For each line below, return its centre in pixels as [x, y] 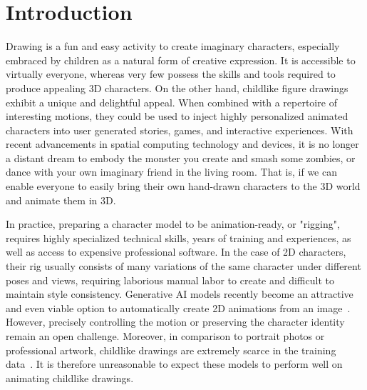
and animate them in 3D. [61, 200]
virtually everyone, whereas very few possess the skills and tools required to [171, 74]
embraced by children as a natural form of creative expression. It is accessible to [181, 60]
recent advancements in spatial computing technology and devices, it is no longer [182, 144]
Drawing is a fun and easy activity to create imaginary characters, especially [173, 46]
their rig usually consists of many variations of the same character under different [183, 266]
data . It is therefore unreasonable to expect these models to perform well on [174, 364]
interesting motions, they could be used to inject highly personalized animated [177, 116]
